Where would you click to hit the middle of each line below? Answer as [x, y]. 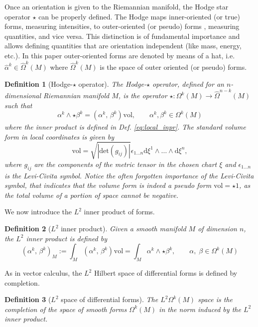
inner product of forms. [119, 212]
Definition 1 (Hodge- [39, 83]
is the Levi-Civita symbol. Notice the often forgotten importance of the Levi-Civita [129, 175]
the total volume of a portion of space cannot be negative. [92, 195]
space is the [215, 299]
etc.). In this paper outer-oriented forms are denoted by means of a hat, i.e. [120, 55]
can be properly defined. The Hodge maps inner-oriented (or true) [139, 16]
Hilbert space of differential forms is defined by [166, 273]
